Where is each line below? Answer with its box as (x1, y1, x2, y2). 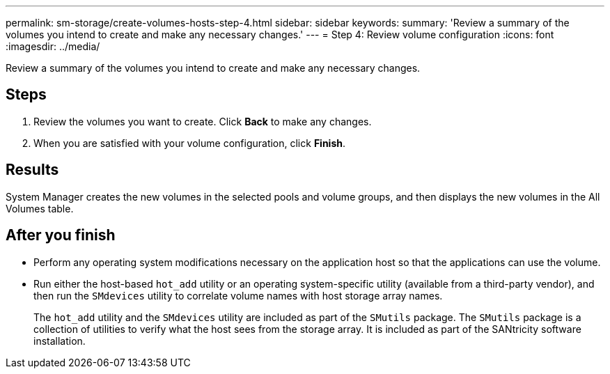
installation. (33, 334, 86, 347)
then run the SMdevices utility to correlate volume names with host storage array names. (33, 289, 443, 302)
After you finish (6, 226, 116, 244)
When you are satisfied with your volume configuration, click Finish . (33, 137, 346, 149)
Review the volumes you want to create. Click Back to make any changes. (33, 115, 372, 127)
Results (6, 161, 59, 179)
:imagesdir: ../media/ (6, 40, 100, 52)
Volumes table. (6, 202, 74, 215)
